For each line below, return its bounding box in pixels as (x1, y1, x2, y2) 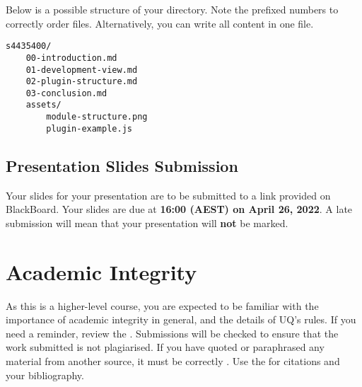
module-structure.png (46, 112, 148, 122)
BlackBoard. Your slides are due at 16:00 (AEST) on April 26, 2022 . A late (6, 202, 353, 216)
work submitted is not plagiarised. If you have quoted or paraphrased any (6, 340, 325, 354)
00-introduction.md (25, 52, 117, 63)
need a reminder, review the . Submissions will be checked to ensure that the (6, 325, 339, 340)
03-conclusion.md (25, 88, 107, 98)
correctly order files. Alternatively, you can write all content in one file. (6, 16, 314, 30)
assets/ (25, 100, 62, 110)
